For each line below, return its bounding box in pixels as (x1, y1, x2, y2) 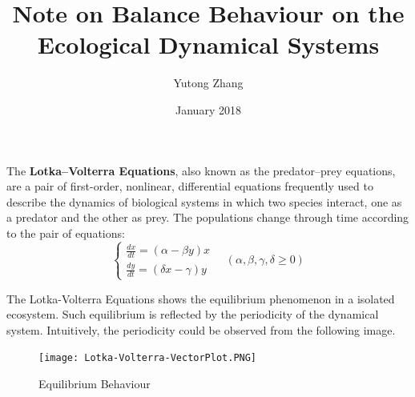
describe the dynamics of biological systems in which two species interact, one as (6, 193, 402, 210)
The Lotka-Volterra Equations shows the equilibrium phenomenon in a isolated (6, 290, 395, 307)
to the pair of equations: (6, 224, 125, 241)
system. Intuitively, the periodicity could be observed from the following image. (6, 321, 396, 338)
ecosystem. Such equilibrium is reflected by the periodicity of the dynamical (6, 306, 379, 323)
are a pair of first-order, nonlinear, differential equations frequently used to (6, 178, 373, 194)
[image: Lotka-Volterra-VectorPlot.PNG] (38, 352, 257, 364)
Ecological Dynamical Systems (37, 28, 380, 61)
